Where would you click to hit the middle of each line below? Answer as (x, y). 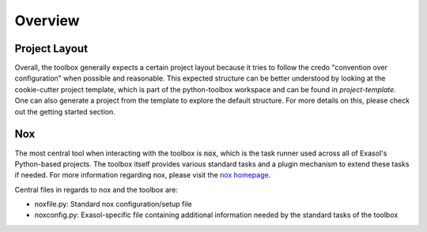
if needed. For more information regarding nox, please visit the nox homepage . (143, 175)
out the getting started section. (65, 111)
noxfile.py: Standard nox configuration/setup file (113, 204)
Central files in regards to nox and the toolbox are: (96, 189)
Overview (47, 21)
